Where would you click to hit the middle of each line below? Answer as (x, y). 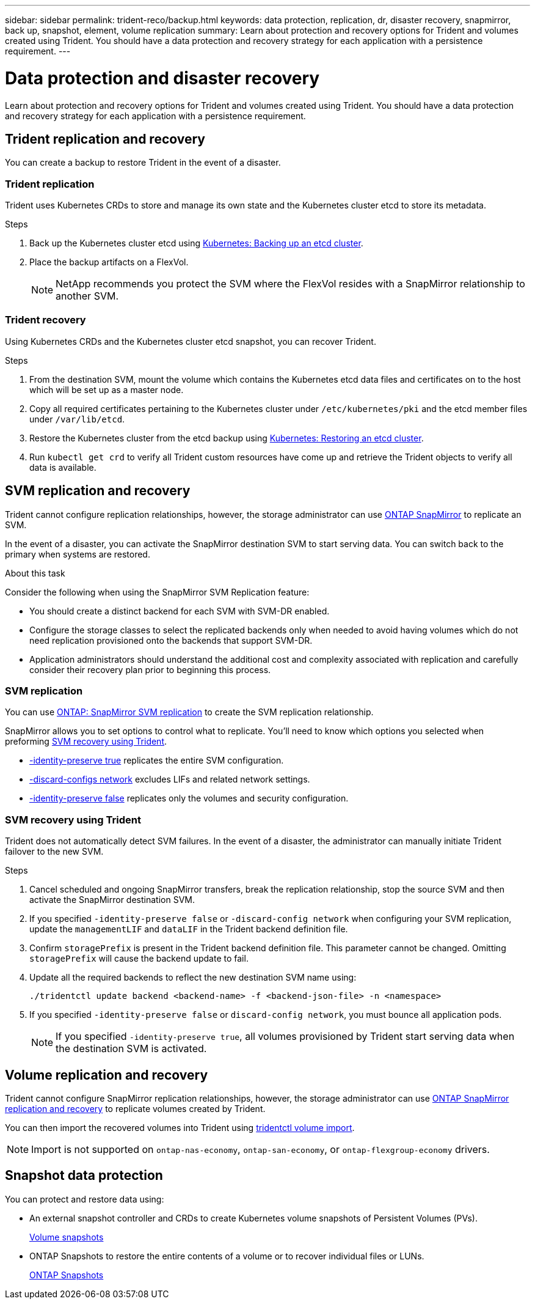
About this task (35, 573)
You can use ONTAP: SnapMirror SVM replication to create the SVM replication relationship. (189, 712)
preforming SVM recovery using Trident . (86, 742)
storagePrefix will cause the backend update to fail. (139, 959)
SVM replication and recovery (98, 491)
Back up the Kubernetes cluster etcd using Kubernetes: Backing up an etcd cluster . (196, 243)
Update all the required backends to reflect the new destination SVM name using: (193, 978)
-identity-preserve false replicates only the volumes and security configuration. (189, 798)
